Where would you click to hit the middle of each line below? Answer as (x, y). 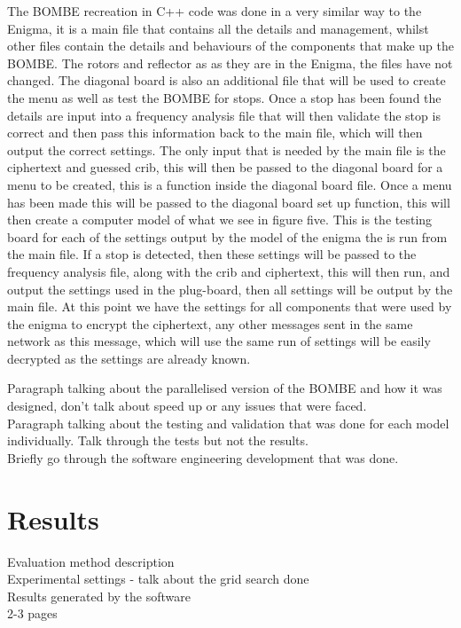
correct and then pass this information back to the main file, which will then (215, 133)
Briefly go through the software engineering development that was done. (203, 457)
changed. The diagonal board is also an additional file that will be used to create (227, 80)
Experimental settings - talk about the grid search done (158, 579)
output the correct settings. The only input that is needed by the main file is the (227, 149)
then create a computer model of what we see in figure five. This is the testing (220, 220)
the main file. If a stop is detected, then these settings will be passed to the (212, 254)
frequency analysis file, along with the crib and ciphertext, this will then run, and (229, 271)
